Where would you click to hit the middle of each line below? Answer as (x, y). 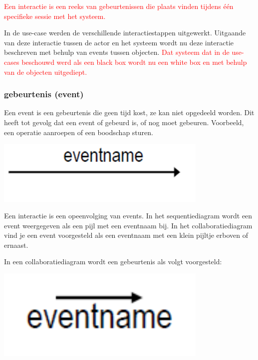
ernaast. (16, 245)
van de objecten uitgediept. (46, 72)
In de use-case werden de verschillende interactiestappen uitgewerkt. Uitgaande (125, 33)
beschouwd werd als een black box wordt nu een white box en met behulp (134, 62)
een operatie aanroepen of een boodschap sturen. (79, 132)
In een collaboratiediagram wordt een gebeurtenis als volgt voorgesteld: (113, 262)
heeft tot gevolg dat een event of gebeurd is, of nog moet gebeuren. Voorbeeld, (124, 122)
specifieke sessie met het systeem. (55, 16)
